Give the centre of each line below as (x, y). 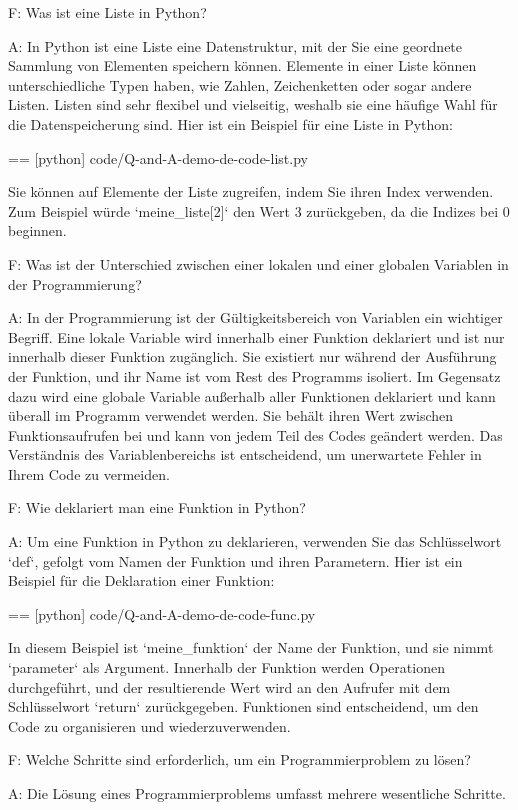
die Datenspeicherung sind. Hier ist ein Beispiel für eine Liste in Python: (231, 123)
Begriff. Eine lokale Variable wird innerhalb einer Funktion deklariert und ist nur (256, 336)
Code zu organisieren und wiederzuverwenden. (149, 725)
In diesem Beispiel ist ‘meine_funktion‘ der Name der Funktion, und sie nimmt (251, 647)
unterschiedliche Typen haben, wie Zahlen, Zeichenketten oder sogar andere (240, 84)
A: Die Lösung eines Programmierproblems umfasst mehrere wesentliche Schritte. (257, 793)
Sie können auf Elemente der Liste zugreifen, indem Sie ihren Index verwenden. (251, 191)
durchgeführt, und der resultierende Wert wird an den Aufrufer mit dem (229, 686)
